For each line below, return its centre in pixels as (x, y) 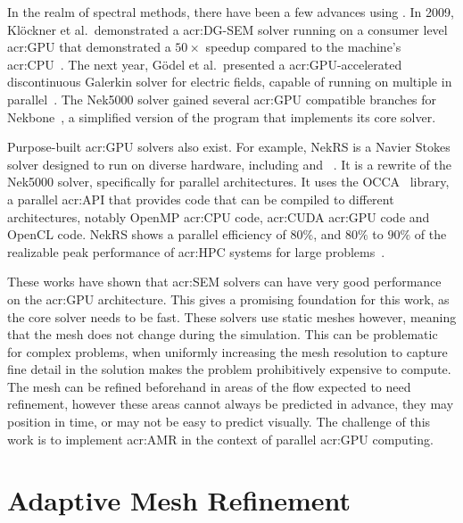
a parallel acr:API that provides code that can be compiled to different (201, 199)
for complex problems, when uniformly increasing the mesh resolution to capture (227, 351)
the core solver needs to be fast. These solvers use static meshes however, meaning (232, 316)
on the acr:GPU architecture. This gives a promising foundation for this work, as (228, 299)
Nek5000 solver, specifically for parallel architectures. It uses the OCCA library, (228, 182)
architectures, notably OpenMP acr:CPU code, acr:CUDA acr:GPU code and (219, 216)
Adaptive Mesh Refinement (179, 500)
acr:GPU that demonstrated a (89, 47)
